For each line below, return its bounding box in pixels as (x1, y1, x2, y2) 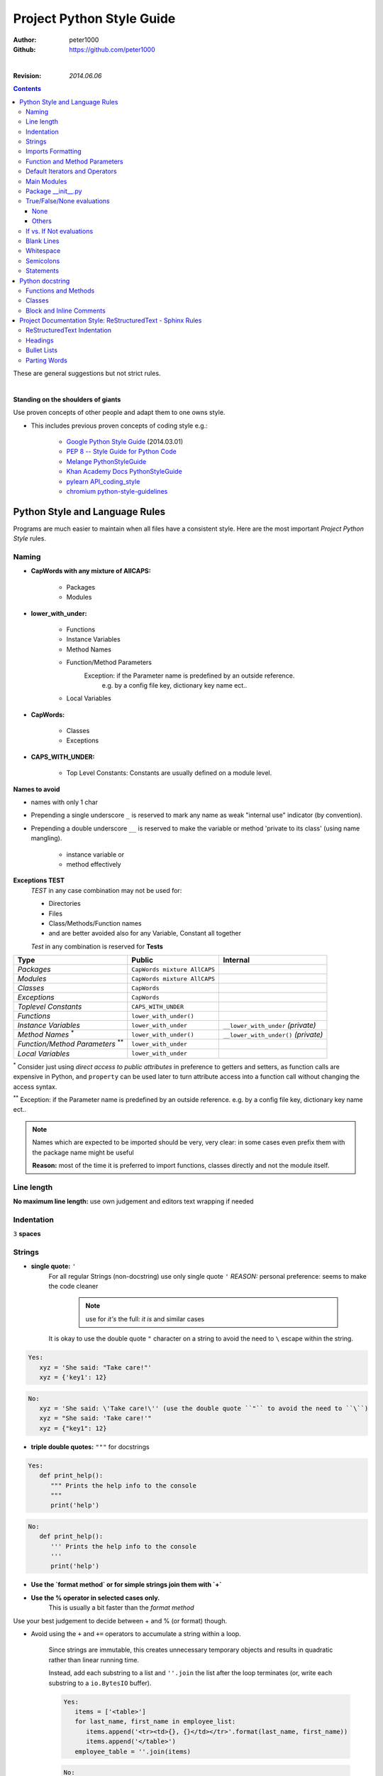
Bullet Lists (26, 346, 58, 354)
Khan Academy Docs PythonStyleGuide (66, 467, 182, 476)
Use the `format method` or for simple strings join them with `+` (30, 1581, 222, 1589)
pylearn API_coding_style (66, 477, 140, 486)
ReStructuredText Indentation (26, 326, 112, 335)
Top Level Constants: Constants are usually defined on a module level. (66, 769, 272, 777)
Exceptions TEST (13, 876, 65, 884)
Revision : (13, 71, 42, 80)
